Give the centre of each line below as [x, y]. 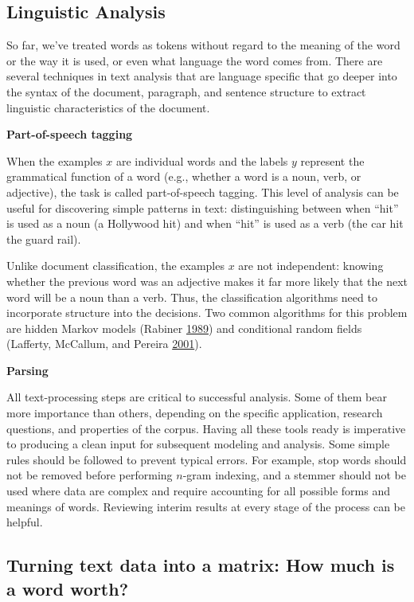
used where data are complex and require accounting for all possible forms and [198, 491]
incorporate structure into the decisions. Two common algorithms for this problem [207, 313]
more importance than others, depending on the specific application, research [195, 413]
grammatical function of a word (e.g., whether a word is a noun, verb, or [184, 176]
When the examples [55, 160]
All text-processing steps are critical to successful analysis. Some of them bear [197, 397]
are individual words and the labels [202, 160]
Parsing [27, 370]
